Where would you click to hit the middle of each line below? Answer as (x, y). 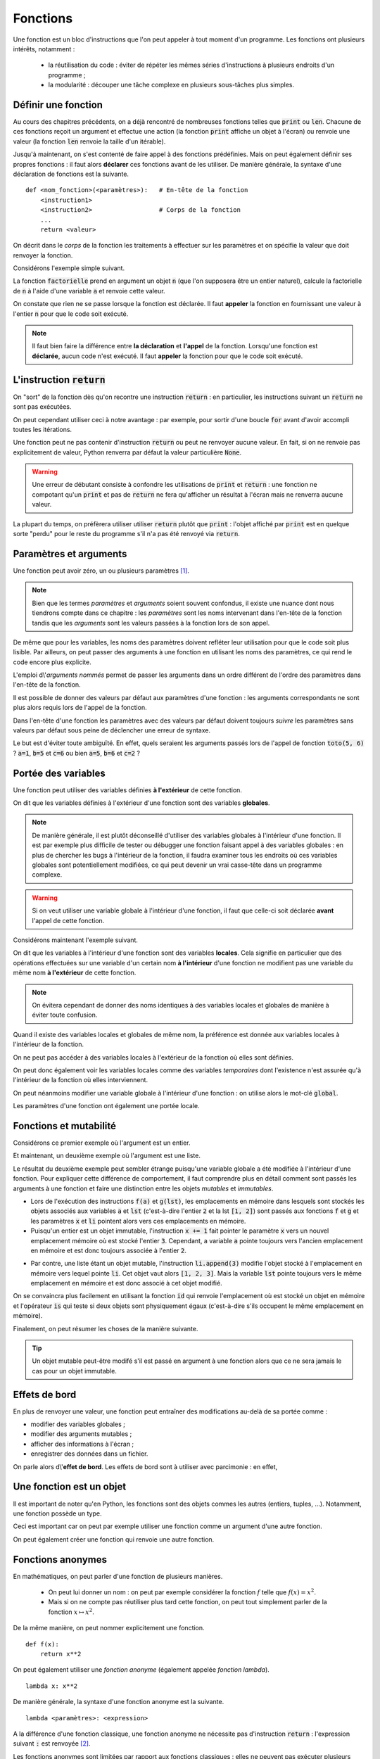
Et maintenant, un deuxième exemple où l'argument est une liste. (107, 1156)
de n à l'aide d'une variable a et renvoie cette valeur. (89, 291)
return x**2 (61, 1654)
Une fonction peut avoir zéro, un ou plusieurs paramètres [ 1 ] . (101, 571)
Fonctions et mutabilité (64, 1126)
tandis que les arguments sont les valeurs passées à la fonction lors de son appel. (151, 623)
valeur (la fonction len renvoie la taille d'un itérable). (89, 141)
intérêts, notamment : (44, 49)
